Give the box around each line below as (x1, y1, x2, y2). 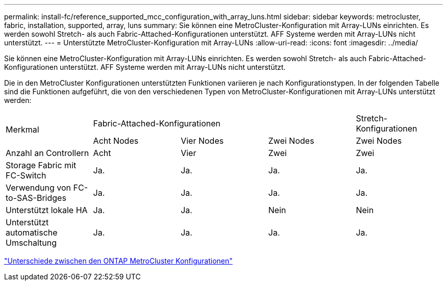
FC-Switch (6, 170, 46, 180)
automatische (6, 227, 58, 238)
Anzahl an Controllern (6, 148, 89, 158)
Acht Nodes (93, 136, 139, 146)
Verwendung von (6, 183, 71, 193)
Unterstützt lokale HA (6, 205, 88, 215)
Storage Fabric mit (6, 160, 77, 170)
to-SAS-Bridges (6, 193, 66, 203)
